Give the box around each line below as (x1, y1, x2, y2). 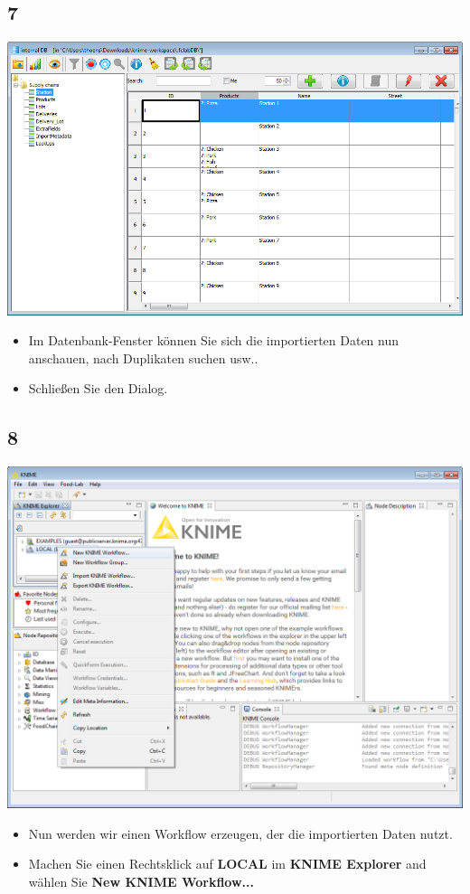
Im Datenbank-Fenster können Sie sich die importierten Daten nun (28, 331, 399, 350)
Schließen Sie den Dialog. (28, 379, 168, 398)
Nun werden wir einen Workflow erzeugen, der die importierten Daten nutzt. (28, 823, 453, 842)
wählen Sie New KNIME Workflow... (28, 871, 254, 890)
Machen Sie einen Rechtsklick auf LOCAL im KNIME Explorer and (28, 854, 427, 873)
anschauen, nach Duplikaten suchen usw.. (28, 348, 258, 367)
